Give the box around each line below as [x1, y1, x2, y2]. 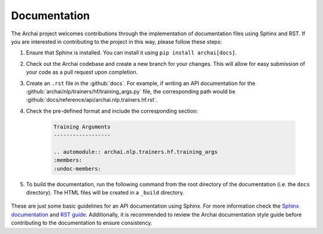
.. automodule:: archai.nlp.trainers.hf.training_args [53, 148, 218, 155]
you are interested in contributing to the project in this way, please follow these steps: [11, 38, 223, 45]
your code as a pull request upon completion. [26, 69, 138, 76]
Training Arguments [53, 123, 111, 130]
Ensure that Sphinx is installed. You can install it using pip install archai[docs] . [26, 49, 237, 56]
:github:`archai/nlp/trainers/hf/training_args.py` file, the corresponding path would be [26, 87, 236, 95]
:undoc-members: [53, 165, 102, 172]
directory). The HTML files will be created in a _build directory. [26, 189, 185, 196]
